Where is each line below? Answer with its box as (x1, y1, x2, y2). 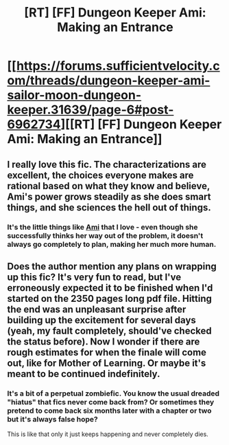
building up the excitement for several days (7, 314, 197, 326)
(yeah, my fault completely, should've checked (7, 325, 212, 336)
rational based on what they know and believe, (7, 180, 210, 192)
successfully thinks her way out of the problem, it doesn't (7, 230, 204, 240)
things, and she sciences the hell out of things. (7, 202, 211, 213)
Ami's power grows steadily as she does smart (7, 191, 211, 202)
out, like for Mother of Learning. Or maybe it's (7, 357, 206, 369)
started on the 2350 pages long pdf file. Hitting (7, 292, 213, 304)
